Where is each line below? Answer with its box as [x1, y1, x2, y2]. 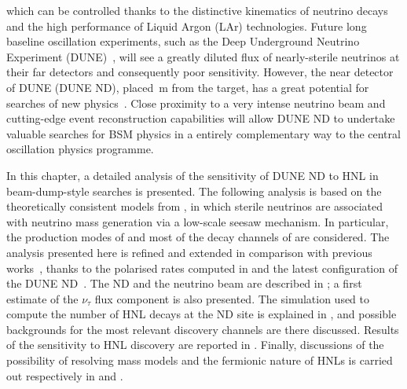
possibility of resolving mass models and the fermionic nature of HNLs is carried [6, 352, 393, 369]
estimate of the [6, 290, 79, 306]
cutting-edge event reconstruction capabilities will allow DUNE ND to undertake [6, 110, 395, 127]
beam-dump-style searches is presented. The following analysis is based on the [6, 182, 382, 199]
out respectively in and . [6, 367, 123, 383]
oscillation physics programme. [6, 141, 154, 157]
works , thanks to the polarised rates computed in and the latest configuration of [6, 259, 398, 276]
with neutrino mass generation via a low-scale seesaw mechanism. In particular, [6, 213, 389, 229]
